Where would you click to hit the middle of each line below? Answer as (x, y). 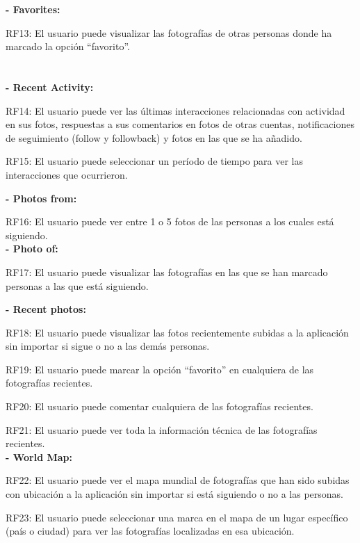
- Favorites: (33, 9)
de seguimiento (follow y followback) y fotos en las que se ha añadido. (154, 137)
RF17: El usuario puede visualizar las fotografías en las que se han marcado (167, 271)
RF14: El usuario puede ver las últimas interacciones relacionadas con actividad (175, 110)
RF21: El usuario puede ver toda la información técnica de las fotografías (162, 429)
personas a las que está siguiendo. (77, 285)
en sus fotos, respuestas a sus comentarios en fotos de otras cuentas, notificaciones (180, 124)
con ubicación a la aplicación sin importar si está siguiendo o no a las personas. (174, 494)
